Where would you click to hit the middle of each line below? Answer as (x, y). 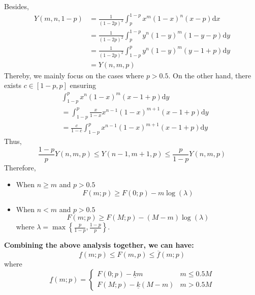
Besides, (17, 6)
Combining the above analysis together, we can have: (99, 245)
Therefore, (20, 167)
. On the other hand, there (210, 75)
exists (13, 85)
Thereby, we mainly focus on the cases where (74, 75)
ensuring (83, 85)
